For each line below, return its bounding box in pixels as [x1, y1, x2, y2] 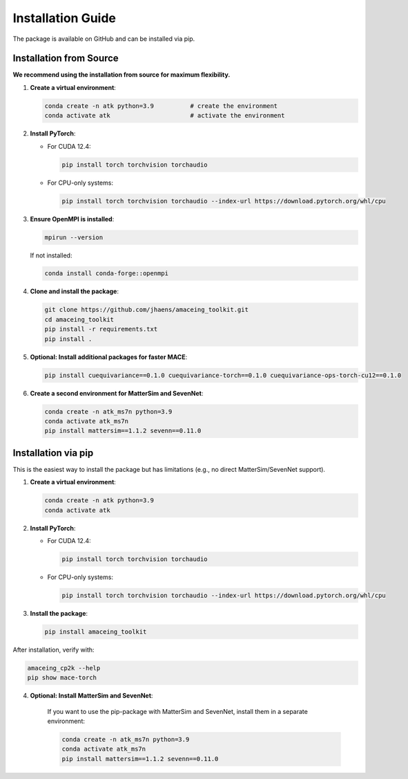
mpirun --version [44, 233, 104, 241]
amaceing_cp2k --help [27, 664, 101, 672]
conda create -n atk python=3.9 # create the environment [44, 102, 278, 110]
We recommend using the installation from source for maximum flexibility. [12, 71, 231, 79]
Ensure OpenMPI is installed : [30, 214, 115, 223]
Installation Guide [12, 10, 117, 26]
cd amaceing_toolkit [44, 315, 114, 323]
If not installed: [30, 251, 72, 259]
